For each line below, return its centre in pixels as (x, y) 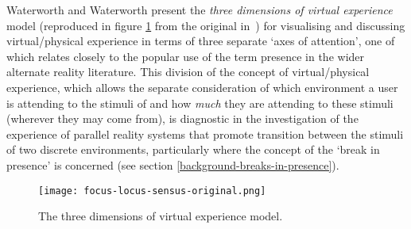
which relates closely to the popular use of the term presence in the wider (186, 56)
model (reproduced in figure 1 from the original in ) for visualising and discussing (206, 25)
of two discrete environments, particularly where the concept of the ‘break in (193, 149)
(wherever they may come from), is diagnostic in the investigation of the (182, 118)
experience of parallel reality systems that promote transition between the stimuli (205, 134)
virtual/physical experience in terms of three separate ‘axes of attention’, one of (201, 41)
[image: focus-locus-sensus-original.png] (152, 191)
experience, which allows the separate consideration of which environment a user (202, 87)
